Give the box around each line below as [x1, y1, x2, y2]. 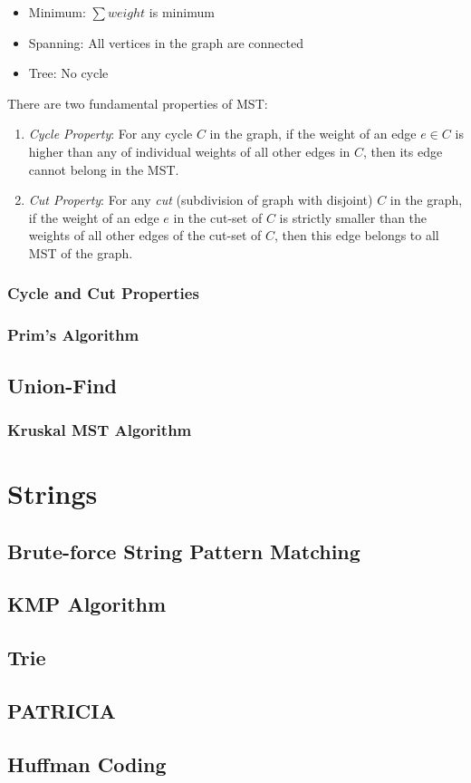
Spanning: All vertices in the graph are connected [28, 33, 303, 52]
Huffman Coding [7, 749, 167, 778]
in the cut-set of [173, 208, 263, 227]
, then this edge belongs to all [274, 226, 439, 245]
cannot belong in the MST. [28, 159, 179, 179]
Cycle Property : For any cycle [28, 124, 193, 143]
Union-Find [7, 371, 117, 399]
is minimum [149, 3, 215, 21]
